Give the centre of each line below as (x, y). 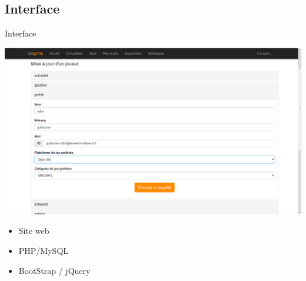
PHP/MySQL (44, 250)
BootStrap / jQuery (54, 270)
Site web (34, 231)
